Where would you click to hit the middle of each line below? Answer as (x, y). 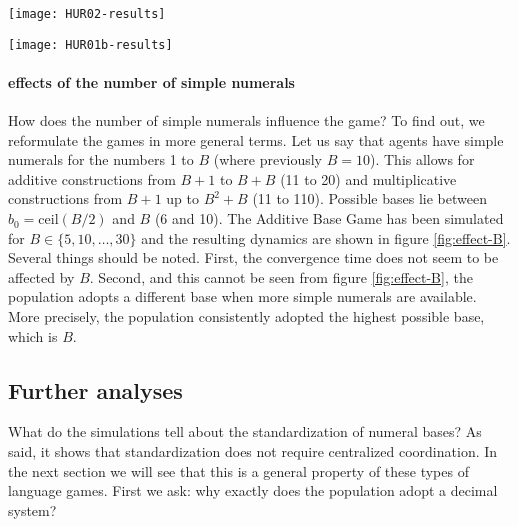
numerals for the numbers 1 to (101, 159)
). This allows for (422, 159)
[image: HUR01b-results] (90, 44)
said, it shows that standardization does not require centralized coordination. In (253, 451)
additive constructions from (92, 178)
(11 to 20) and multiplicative (368, 178)
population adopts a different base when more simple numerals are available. (242, 296)
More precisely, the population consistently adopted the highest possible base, (246, 316)
